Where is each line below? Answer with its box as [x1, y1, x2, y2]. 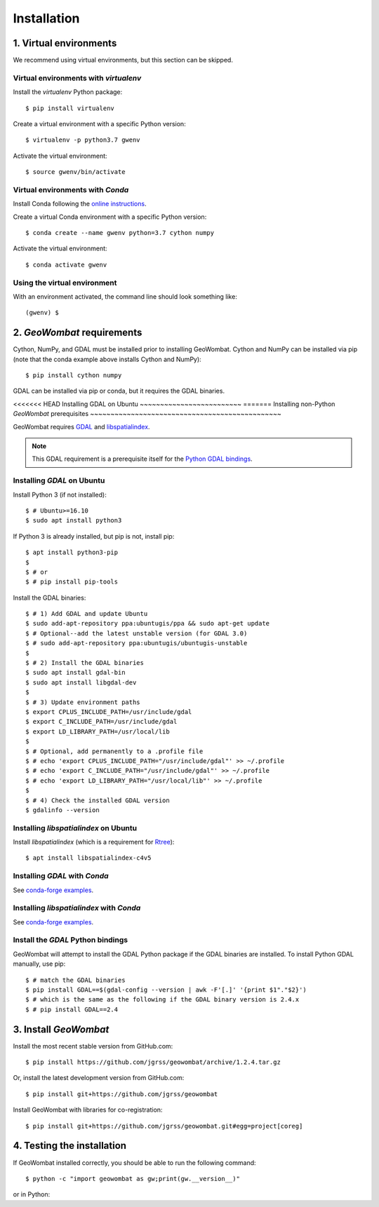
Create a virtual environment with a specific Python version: [13, 119, 186, 128]
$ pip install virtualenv [25, 104, 115, 112]
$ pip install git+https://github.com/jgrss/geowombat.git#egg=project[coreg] [25, 1122, 303, 1130]
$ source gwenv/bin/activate [25, 168, 126, 176]
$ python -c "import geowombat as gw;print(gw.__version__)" [25, 1175, 240, 1182]
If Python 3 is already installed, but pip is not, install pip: [13, 532, 175, 540]
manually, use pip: [13, 959, 66, 968]
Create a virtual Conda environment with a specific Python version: [13, 213, 207, 221]
